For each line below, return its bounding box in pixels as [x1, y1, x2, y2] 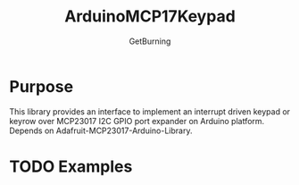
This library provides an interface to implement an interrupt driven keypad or [9, 105, 291, 117]
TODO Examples [9, 156, 133, 176]
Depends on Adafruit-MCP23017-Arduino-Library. [9, 125, 193, 136]
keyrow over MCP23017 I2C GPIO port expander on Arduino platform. [9, 115, 265, 126]
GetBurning [129, 36, 171, 46]
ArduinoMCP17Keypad [63, 6, 237, 27]
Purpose [9, 76, 74, 97]
